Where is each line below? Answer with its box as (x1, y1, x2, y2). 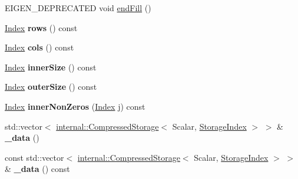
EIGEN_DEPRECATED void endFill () (5, 2, 151, 13)
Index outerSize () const (5, 80, 97, 93)
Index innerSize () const (5, 60, 97, 73)
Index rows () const (5, 21, 78, 33)
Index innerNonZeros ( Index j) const (5, 100, 145, 112)
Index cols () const (5, 41, 74, 53)
